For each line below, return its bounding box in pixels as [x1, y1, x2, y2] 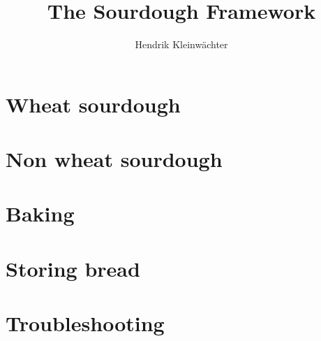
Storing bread [6, 254, 140, 282]
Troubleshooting [6, 309, 165, 338]
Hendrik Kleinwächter [135, 37, 228, 52]
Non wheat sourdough [6, 145, 223, 173]
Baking [6, 199, 75, 228]
